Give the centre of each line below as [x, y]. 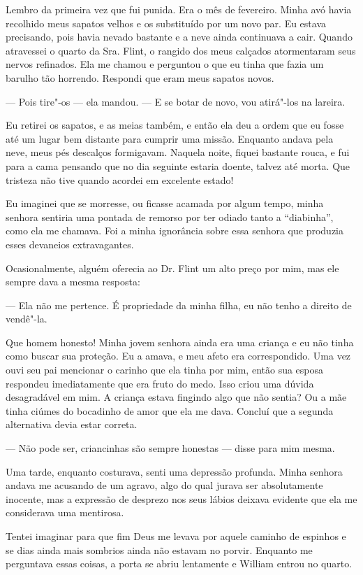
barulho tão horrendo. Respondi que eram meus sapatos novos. [140, 77]
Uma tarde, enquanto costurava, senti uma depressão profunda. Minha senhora [174, 471]
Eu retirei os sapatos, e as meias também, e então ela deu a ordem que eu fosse [175, 125]
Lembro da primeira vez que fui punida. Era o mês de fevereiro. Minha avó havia [179, 9]
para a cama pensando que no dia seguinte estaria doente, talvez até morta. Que [178, 165]
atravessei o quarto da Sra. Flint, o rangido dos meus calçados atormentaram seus [181, 50]
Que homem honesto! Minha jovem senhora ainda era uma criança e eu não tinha [180, 342]
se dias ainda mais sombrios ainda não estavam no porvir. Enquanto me [159, 549]
